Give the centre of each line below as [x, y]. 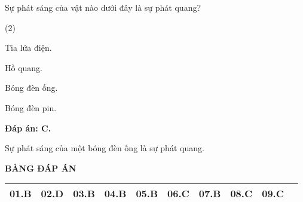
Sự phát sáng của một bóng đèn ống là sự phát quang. [105, 148]
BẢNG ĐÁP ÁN [41, 168]
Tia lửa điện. [28, 48]
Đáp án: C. [28, 128]
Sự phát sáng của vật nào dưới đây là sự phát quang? [103, 7]
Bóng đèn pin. [31, 107]
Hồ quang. [24, 67]
